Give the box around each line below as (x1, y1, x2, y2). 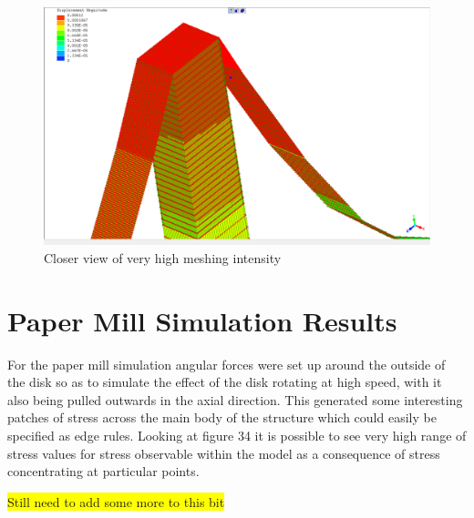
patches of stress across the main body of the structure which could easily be (7, 408, 437, 427)
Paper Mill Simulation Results (7, 301, 397, 339)
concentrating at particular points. (7, 462, 200, 481)
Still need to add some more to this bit (7, 492, 225, 511)
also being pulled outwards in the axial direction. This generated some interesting (7, 390, 463, 409)
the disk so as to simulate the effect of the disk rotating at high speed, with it (7, 372, 442, 391)
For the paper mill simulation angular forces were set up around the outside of (7, 354, 446, 373)
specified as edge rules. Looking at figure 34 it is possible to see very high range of (7, 425, 467, 444)
